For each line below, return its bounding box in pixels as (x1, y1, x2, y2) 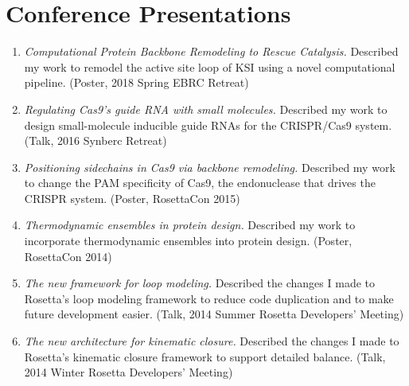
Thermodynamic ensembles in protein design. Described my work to (24, 216, 356, 233)
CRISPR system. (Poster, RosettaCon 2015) (24, 189, 240, 206)
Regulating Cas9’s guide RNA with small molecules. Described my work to (24, 100, 388, 117)
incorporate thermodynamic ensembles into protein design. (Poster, (24, 232, 353, 249)
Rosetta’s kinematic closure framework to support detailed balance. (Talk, (24, 348, 386, 365)
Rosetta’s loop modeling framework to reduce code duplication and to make (24, 290, 394, 306)
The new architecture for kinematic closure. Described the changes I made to (24, 333, 399, 349)
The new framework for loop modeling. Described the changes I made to (24, 275, 375, 291)
